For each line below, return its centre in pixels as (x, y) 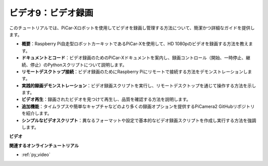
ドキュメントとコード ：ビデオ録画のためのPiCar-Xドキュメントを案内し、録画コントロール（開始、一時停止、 (134, 58)
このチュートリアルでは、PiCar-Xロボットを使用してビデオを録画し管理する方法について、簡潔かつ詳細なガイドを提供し (132, 28)
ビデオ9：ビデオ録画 (51, 13)
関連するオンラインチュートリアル (44, 145)
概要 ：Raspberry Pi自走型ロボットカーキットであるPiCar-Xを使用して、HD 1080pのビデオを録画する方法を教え (135, 44)
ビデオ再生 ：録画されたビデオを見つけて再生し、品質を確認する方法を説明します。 (106, 99)
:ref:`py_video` (36, 155)
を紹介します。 (37, 113)
